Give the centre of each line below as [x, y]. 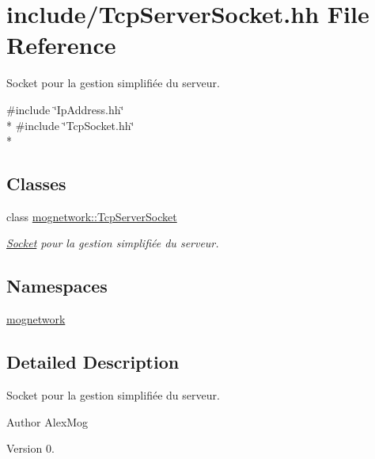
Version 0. [30, 448]
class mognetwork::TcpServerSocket [92, 216]
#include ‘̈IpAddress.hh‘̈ [65, 109]
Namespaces [57, 286]
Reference [61, 45]
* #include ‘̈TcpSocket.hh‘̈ [70, 125]
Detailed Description [93, 362]
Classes [36, 184]
